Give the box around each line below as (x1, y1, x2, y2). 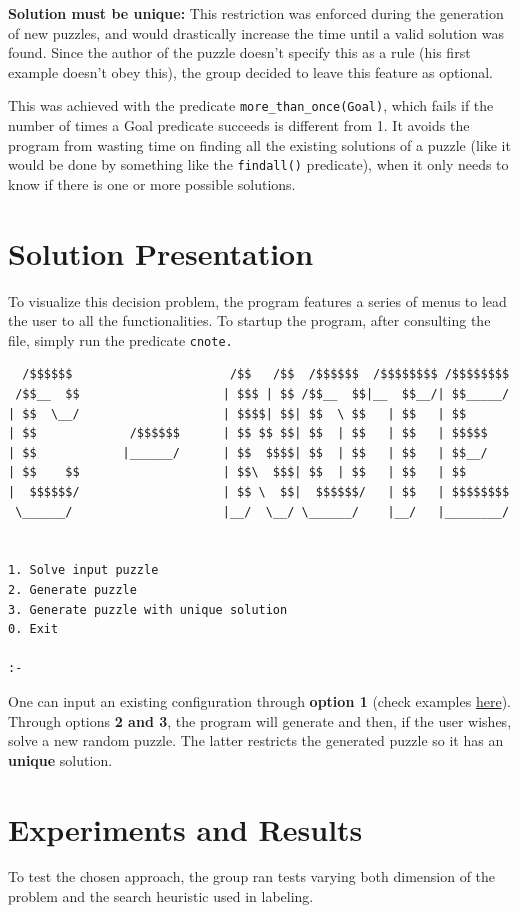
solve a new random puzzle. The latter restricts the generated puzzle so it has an (8, 730, 504, 751)
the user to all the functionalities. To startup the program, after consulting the (8, 310, 491, 331)
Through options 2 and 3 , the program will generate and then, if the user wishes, (8, 710, 512, 731)
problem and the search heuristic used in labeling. (8, 886, 314, 907)
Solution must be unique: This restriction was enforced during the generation (8, 3, 504, 23)
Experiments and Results (8, 808, 363, 849)
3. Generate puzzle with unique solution (8, 602, 288, 617)
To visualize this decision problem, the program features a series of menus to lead (8, 290, 507, 311)
